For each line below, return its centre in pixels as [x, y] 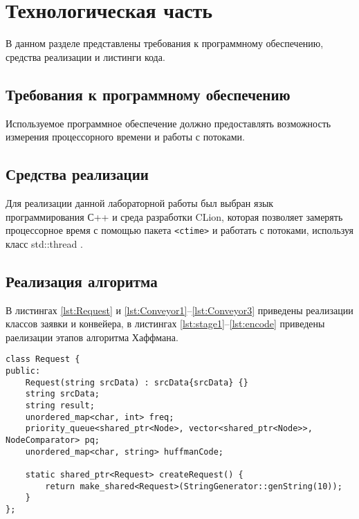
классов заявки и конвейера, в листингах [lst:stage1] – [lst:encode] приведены [165, 324]
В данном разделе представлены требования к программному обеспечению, [165, 43]
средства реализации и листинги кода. [85, 56]
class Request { [43, 359]
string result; [60, 405]
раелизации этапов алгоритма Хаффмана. [92, 337]
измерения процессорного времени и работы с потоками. [125, 137]
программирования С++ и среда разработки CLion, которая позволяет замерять [174, 216]
